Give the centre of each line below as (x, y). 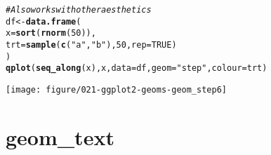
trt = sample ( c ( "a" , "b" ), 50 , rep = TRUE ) (91, 45)
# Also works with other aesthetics (79, 10)
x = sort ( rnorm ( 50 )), (51, 33)
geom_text (60, 136)
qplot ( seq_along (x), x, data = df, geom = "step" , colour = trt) (137, 68)
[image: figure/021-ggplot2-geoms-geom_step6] (116, 89)
